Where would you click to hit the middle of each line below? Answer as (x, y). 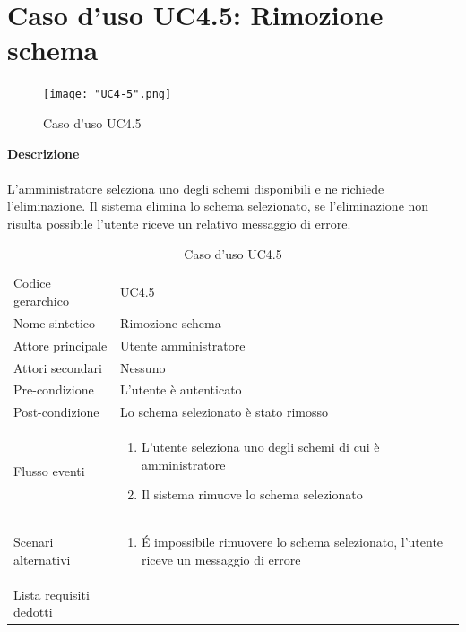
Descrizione (43, 153)
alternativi (42, 559)
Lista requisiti (52, 594)
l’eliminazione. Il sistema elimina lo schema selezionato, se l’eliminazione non (218, 206)
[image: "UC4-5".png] (108, 95)
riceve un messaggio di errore (221, 559)
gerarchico (41, 300)
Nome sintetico (55, 322)
